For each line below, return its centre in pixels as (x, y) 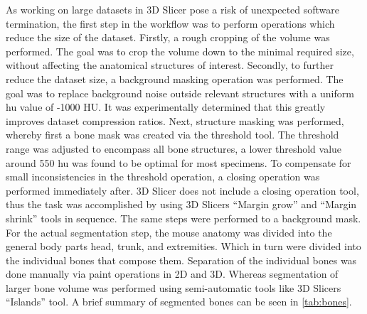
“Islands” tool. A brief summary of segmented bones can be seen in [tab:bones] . (179, 302)
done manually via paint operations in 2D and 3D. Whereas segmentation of (172, 274)
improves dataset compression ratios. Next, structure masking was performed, (175, 120)
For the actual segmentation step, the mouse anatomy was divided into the (169, 232)
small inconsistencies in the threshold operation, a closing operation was (163, 177)
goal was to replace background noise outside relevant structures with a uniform (180, 93)
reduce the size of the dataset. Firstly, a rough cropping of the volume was (168, 37)
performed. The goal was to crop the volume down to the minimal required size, (180, 51)
